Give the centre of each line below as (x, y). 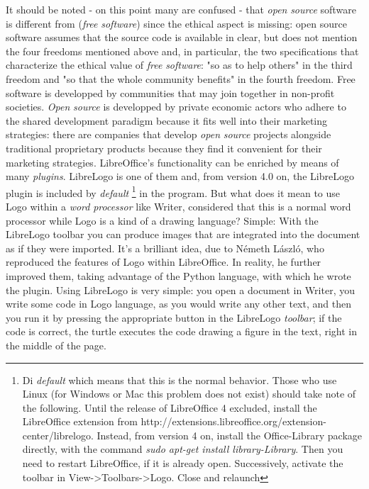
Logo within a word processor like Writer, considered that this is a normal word (178, 206)
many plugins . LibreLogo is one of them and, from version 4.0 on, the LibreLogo (180, 176)
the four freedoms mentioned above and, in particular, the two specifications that (182, 51)
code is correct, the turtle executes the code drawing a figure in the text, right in (182, 331)
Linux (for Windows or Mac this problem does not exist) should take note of (189, 394)
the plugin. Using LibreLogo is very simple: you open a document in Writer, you (180, 290)
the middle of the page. (56, 345)
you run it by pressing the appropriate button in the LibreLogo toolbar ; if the (174, 317)
